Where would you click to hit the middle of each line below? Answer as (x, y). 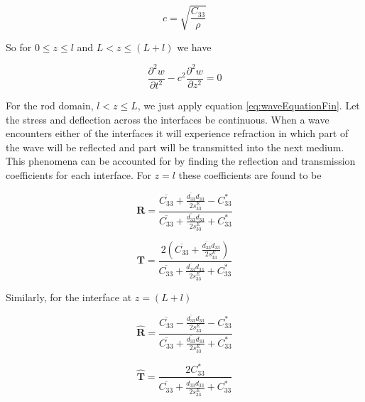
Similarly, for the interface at (69, 297)
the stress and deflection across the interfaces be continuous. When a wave (168, 119)
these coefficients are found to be (250, 175)
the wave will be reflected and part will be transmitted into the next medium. (175, 147)
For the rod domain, (50, 105)
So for (19, 47)
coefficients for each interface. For (78, 175)
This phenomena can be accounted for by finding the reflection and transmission (181, 161)
